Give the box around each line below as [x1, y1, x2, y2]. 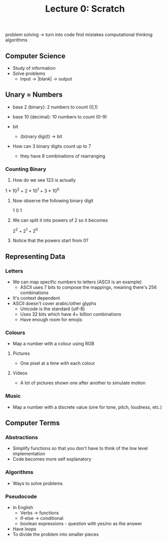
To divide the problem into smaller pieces [12, 531, 99, 537]
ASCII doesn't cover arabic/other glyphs [12, 301, 97, 307]
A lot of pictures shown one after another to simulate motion [20, 380, 146, 386]
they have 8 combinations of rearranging [20, 153, 105, 159]
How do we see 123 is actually [12, 177, 76, 183]
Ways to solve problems [12, 480, 63, 486]
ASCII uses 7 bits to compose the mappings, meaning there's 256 [20, 284, 157, 290]
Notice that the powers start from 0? [12, 237, 89, 243]
